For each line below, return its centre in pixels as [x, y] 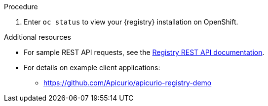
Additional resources [38, 37]
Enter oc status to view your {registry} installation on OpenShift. [131, 22]
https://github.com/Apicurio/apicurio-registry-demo [128, 83]
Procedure [21, 7]
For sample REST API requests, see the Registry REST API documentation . [144, 52]
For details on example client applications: [92, 67]
